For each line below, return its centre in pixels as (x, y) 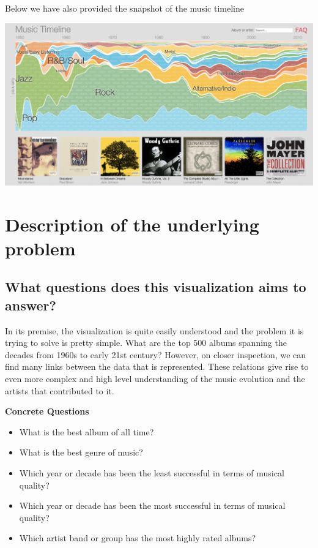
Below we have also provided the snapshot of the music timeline (124, 8)
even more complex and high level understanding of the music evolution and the (155, 378)
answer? (31, 305)
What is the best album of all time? (87, 431)
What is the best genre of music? (81, 452)
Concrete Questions (47, 411)
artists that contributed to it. (60, 390)
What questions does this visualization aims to (156, 287)
